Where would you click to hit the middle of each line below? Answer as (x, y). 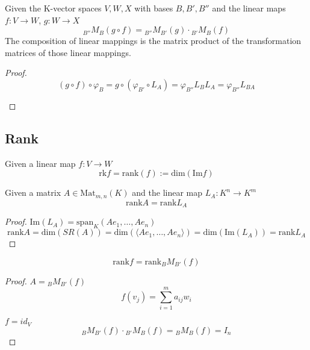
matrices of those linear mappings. (68, 52)
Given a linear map (40, 163)
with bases (154, 8)
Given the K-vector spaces (53, 8)
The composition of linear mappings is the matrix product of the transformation (153, 41)
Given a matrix (33, 192)
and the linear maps (249, 8)
